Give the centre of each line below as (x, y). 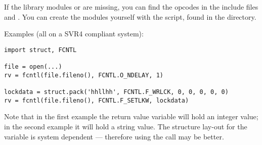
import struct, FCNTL (40, 50)
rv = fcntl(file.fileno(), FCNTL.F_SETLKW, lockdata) (97, 100)
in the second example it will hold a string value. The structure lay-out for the (126, 126)
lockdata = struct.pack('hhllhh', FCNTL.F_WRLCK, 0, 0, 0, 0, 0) (116, 92)
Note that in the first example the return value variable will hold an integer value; (131, 116)
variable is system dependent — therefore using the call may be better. (114, 136)
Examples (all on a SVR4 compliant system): (74, 34)
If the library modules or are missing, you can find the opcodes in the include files (131, 7)
